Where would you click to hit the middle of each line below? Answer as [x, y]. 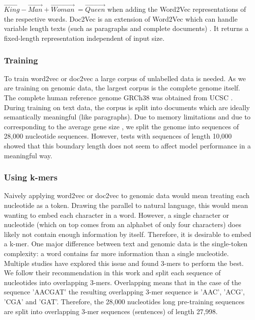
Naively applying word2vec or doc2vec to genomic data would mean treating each [127, 195]
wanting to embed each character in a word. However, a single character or [117, 215]
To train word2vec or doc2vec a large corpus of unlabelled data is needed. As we [125, 78]
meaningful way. [28, 155]
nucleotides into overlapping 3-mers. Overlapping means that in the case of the [123, 282]
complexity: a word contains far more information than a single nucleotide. [116, 253]
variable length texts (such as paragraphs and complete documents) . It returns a [126, 28]
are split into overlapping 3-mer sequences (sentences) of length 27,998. [111, 311]
